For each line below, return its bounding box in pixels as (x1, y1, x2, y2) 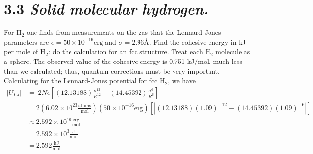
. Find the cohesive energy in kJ (149, 36, 246, 47)
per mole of (4, 46, 38, 57)
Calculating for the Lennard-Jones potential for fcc (4, 75, 158, 86)
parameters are (4, 36, 49, 47)
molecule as (215, 46, 250, 57)
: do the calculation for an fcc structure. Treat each (48, 46, 203, 57)
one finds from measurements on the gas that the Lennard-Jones (26, 27, 221, 37)
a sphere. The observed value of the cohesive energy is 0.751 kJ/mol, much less (4, 56, 242, 66)
